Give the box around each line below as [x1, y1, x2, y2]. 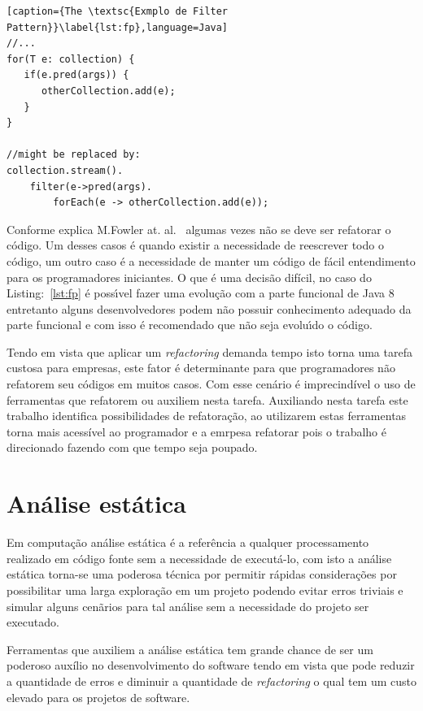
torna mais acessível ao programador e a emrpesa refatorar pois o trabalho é [7, 423, 386, 440]
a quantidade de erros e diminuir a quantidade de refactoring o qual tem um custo [7, 672, 417, 689]
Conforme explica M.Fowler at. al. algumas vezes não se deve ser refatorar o [7, 220, 391, 237]
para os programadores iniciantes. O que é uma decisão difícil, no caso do [7, 268, 372, 285]
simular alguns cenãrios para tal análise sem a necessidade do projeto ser [7, 597, 369, 614]
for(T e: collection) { [7, 53, 135, 65]
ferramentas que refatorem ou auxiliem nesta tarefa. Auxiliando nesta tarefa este [7, 391, 408, 408]
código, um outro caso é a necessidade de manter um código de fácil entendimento [7, 252, 416, 269]
